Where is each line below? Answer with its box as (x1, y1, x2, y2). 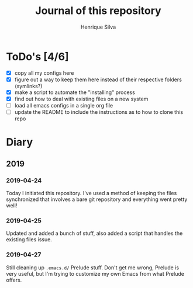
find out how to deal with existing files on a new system (14, 95, 149, 102)
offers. (6, 276, 22, 283)
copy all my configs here (14, 69, 74, 77)
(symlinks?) (14, 82, 43, 89)
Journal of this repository (35, 4, 162, 18)
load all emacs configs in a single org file (14, 102, 113, 109)
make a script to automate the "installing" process (14, 89, 136, 96)
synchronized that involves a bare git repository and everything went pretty (6, 196, 188, 203)
